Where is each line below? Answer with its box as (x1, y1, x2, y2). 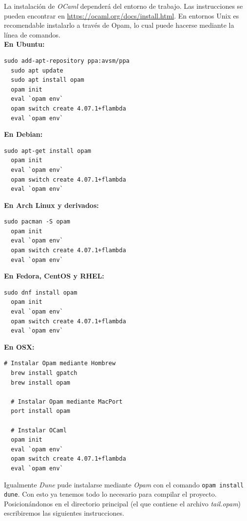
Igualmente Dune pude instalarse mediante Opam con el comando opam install (4, 479, 244, 489)
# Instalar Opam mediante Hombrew (4, 360, 116, 367)
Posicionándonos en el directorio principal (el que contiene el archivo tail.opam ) (4, 498, 241, 508)
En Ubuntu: (4, 39, 45, 49)
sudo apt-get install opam (4, 147, 91, 154)
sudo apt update (11, 67, 63, 74)
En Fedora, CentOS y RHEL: (4, 271, 104, 281)
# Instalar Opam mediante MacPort (11, 398, 123, 405)
